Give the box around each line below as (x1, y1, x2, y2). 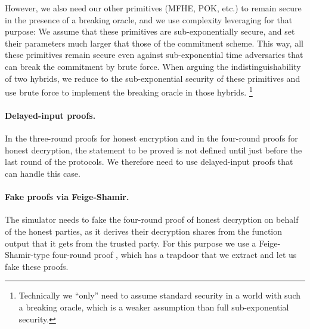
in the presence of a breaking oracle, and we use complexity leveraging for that (5, 13, 293, 26)
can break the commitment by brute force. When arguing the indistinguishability (5, 60, 301, 72)
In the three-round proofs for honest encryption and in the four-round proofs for (5, 132, 298, 144)
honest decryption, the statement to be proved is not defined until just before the (5, 143, 302, 156)
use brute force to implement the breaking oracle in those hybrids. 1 (5, 84, 253, 98)
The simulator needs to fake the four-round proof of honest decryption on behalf (5, 213, 299, 226)
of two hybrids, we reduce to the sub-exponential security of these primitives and (5, 72, 300, 84)
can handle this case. (5, 167, 80, 179)
